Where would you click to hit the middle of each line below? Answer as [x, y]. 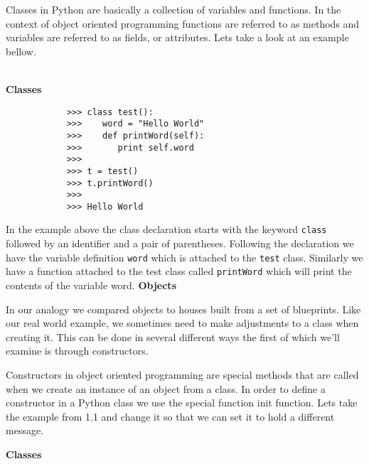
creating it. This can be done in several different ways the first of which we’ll [173, 336]
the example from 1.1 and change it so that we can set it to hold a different [170, 416]
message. [25, 430]
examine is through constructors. [77, 351]
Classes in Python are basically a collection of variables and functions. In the [173, 9]
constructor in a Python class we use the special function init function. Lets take [182, 403]
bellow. [21, 51]
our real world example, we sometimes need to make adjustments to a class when [182, 323]
